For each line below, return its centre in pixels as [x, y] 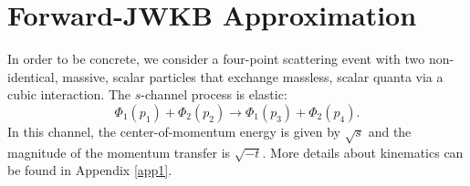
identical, [33, 76]
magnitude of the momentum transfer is [119, 152]
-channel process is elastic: [214, 94]
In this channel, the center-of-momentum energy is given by [174, 131]
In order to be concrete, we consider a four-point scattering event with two [216, 59]
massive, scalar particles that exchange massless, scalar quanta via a [253, 76]
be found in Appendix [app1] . [90, 170]
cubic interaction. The [69, 94]
